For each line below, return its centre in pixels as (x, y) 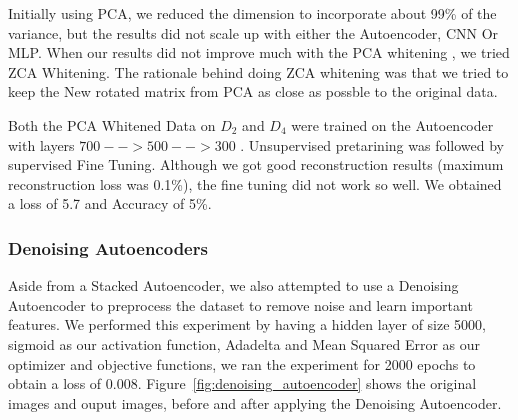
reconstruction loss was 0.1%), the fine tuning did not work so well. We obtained (255, 183)
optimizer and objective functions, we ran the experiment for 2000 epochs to (242, 363)
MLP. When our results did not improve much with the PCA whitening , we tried (259, 52)
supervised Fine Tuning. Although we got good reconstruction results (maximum (256, 164)
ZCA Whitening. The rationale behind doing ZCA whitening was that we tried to (258, 71)
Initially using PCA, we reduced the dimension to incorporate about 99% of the (252, 13)
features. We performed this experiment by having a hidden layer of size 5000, (247, 324)
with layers (41, 144)
